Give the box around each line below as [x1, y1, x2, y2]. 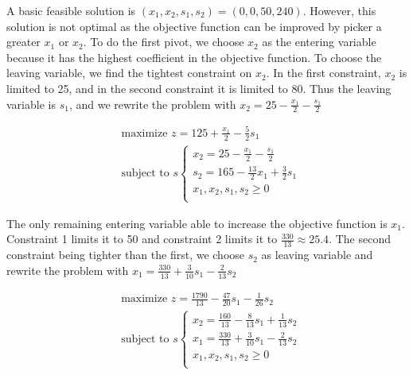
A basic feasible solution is [6, 2, 136, 18]
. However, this [302, 2, 376, 18]
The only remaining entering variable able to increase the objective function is [6, 215, 388, 231]
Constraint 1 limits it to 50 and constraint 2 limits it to [6, 230, 278, 247]
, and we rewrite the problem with [68, 95, 236, 112]
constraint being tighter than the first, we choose [6, 246, 245, 263]
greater [6, 33, 41, 50]
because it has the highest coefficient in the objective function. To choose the [6, 48, 382, 65]
